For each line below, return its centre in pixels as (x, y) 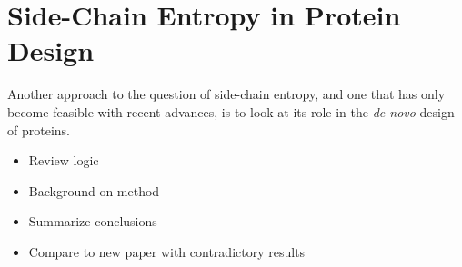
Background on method (94, 190)
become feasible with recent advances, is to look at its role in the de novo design (231, 111)
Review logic (64, 160)
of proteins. (39, 129)
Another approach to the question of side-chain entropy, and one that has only (226, 94)
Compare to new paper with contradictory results (167, 251)
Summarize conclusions (93, 221)
